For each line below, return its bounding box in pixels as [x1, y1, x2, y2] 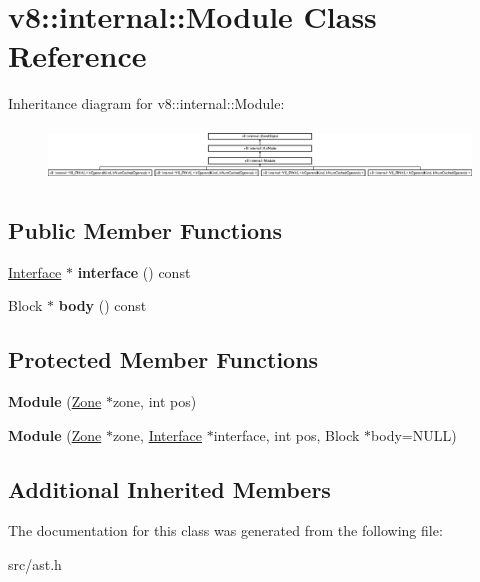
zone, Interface [112, 424, 202, 445]
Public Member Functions [8, 214, 282, 245]
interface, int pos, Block [213, 424, 360, 445]
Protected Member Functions [8, 344, 319, 375]
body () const [58, 295, 147, 316]
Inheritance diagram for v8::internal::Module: [8, 93, 285, 114]
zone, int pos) [112, 391, 197, 412]
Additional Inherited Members [8, 473, 331, 504]
